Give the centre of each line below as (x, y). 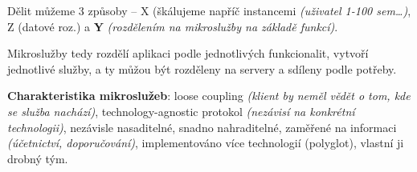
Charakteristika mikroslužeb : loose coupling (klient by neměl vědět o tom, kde (209, 96)
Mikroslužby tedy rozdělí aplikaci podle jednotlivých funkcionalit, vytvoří (188, 53)
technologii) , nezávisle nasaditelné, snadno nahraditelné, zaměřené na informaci (202, 127)
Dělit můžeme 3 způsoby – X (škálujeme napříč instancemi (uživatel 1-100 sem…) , (209, 10)
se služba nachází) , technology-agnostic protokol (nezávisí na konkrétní (181, 111)
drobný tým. (38, 158)
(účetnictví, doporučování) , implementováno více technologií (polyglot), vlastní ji (206, 143)
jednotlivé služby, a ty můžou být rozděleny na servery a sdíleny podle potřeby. (202, 68)
